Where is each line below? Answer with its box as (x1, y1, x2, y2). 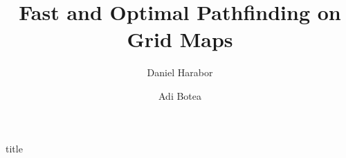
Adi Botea (158, 88, 202, 103)
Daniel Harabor (147, 65, 213, 80)
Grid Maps (127, 25, 233, 53)
